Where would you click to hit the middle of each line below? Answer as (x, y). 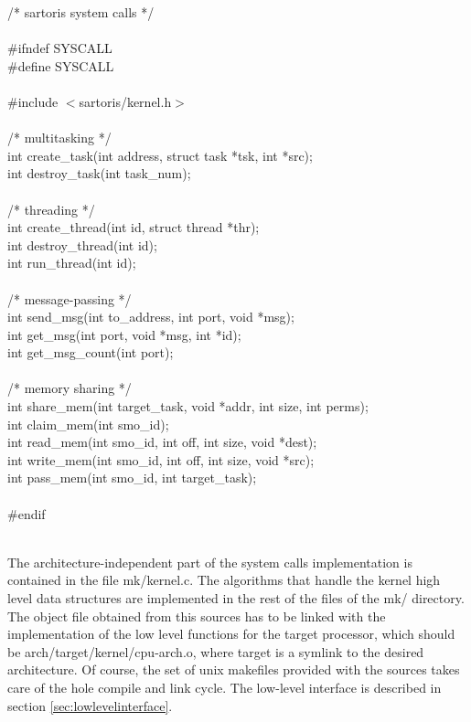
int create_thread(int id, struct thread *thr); (134, 227)
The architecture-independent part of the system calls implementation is (210, 562)
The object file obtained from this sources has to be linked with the (197, 616)
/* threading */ (51, 209)
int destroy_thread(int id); (82, 244)
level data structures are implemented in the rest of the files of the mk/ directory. (236, 598)
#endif (27, 513)
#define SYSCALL (61, 65)
